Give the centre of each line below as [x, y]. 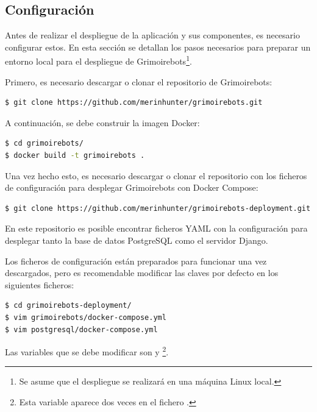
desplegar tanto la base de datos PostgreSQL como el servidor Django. [137, 240]
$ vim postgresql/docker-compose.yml [81, 329]
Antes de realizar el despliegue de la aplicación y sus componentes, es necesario [152, 35]
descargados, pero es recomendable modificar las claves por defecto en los [142, 273]
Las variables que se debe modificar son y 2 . [87, 351]
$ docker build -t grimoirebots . [75, 156]
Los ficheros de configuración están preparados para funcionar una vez [136, 261]
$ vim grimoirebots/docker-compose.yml [86, 317]
